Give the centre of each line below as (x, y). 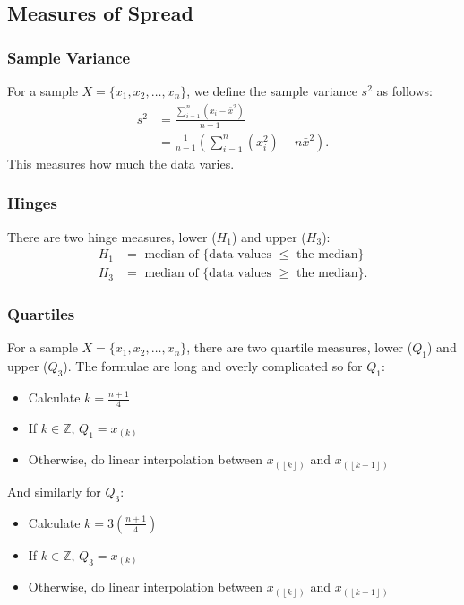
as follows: (404, 91)
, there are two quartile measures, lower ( (300, 347)
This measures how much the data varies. (121, 163)
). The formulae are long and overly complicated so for (213, 366)
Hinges (32, 203)
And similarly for (54, 491)
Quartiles (41, 314)
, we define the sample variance (272, 91)
